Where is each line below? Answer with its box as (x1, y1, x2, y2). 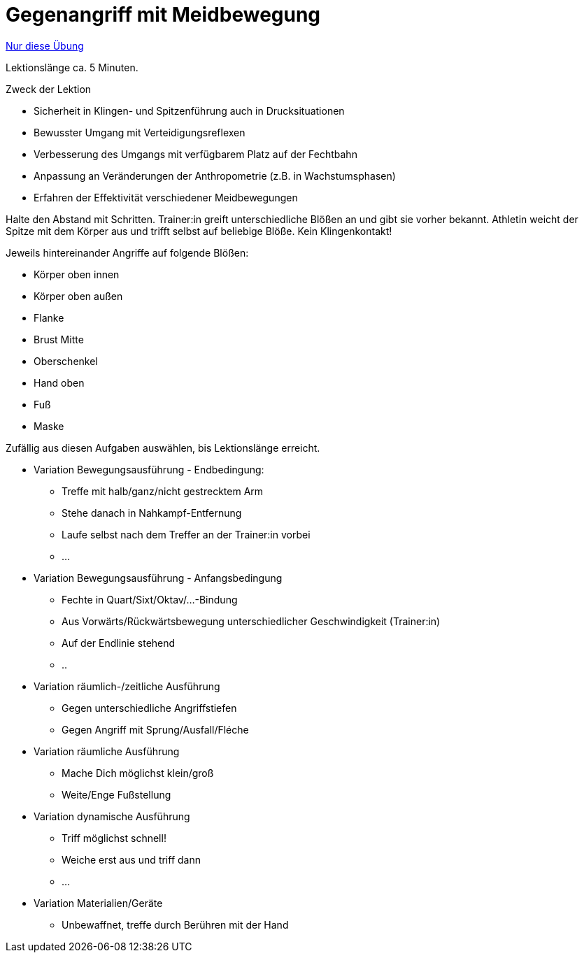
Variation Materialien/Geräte (34, 896, 163, 909)
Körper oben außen (34, 289, 123, 302)
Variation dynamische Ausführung (34, 810, 190, 822)
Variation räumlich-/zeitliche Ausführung (34, 680, 220, 692)
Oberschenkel (34, 355, 98, 367)
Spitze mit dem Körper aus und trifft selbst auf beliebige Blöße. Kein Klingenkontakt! (6, 224, 392, 237)
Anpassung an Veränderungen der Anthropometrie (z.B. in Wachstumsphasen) (34, 169, 396, 182)
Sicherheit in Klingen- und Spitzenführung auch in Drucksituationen (34, 104, 345, 117)
